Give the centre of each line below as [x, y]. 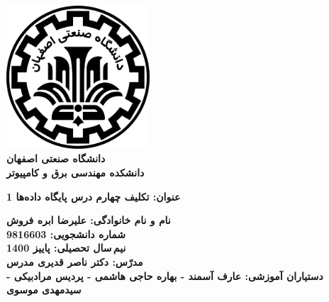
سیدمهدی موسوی [44, 290]
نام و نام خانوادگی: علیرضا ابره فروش [89, 220]
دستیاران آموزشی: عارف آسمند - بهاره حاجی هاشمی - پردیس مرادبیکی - [165, 275]
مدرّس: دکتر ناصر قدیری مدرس [75, 261]
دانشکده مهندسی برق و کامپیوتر [76, 172]
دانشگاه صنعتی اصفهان [56, 158]
